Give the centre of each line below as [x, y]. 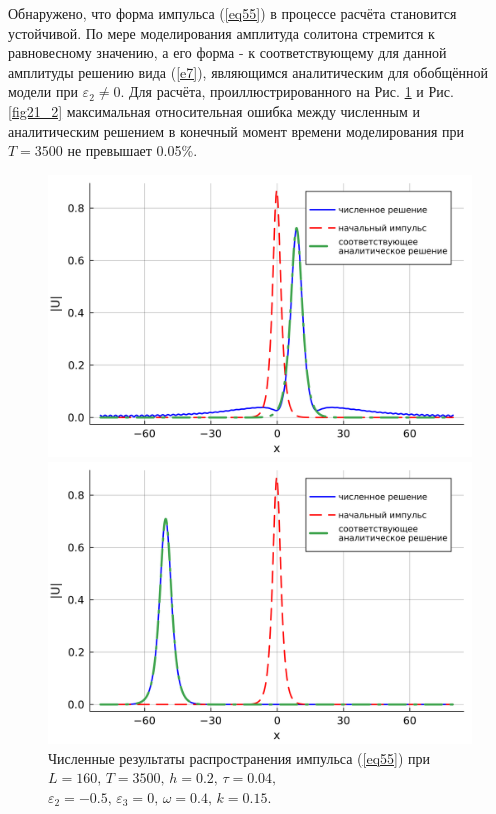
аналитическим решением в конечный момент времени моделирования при [236, 130]
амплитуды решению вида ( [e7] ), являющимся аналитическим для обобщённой [248, 71]
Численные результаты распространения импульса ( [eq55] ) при [239, 757]
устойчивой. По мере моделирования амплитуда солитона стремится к [221, 32]
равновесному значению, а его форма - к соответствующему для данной [227, 52]
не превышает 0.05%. [132, 150]
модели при [43, 91]
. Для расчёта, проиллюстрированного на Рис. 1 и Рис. [287, 91]
